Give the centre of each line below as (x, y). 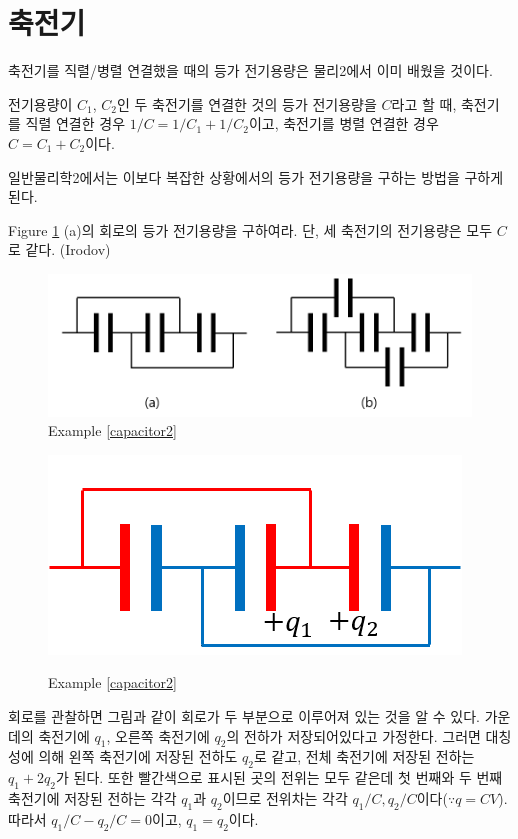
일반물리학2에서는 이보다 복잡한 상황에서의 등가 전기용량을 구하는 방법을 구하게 (256, 176)
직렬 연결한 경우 (75, 123)
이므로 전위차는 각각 (285, 798)
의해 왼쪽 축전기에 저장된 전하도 (138, 756)
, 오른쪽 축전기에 (158, 735)
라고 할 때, (424, 103)
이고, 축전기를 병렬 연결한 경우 (343, 123)
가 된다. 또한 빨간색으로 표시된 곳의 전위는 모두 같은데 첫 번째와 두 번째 (279, 777)
